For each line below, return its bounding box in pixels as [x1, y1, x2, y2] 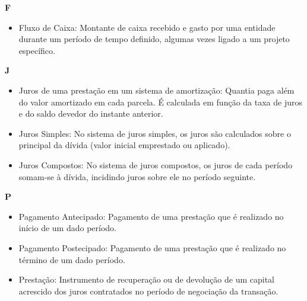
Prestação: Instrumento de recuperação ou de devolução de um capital [18, 273, 275, 286]
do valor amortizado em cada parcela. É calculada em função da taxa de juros [18, 95, 302, 108]
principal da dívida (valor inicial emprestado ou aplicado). [18, 139, 230, 151]
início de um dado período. [18, 222, 116, 234]
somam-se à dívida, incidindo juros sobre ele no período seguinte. [18, 170, 256, 182]
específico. [18, 44, 55, 56]
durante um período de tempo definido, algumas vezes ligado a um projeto [18, 33, 290, 45]
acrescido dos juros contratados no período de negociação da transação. [18, 284, 278, 297]
